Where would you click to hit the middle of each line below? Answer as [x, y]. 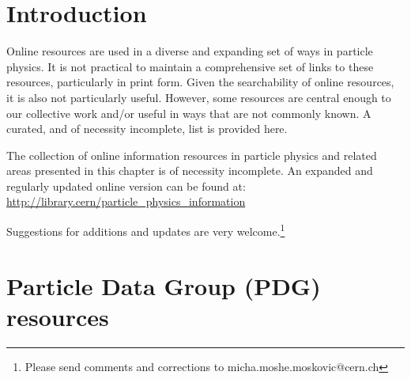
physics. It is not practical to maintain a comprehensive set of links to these [190, 66]
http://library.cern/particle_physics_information [126, 201]
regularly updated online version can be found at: [126, 186]
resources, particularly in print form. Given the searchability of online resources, [200, 82]
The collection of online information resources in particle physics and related [192, 155]
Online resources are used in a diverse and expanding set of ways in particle [190, 51]
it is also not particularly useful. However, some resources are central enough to [199, 97]
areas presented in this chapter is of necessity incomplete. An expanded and [190, 171]
